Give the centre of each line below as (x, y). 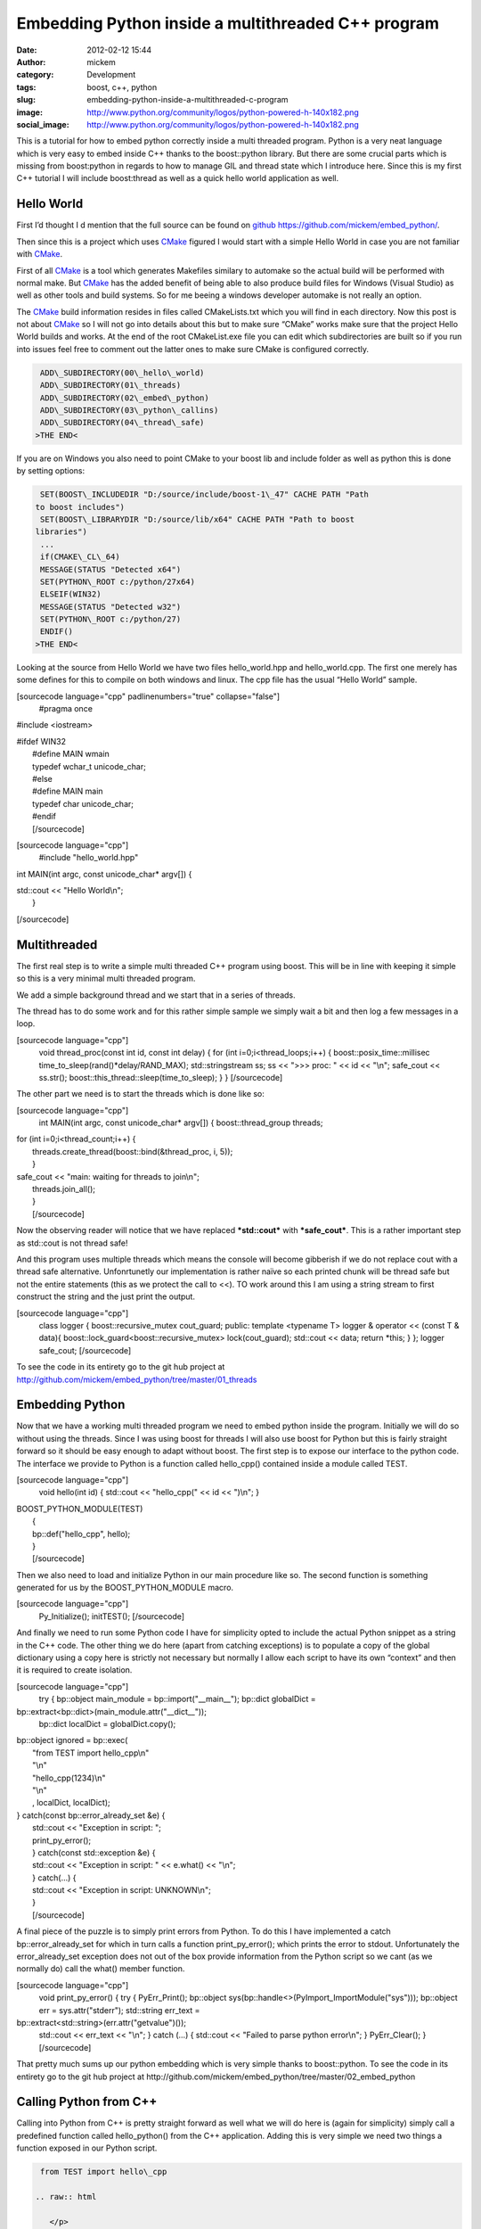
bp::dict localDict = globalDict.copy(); (107, 1724)
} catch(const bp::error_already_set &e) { (91, 1815)
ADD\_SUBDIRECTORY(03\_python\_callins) (130, 411)
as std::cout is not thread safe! (72, 1243)
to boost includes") (80, 507)
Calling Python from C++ (87, 2102)
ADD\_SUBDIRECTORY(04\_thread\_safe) (122, 423)
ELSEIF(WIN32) (71, 594)
